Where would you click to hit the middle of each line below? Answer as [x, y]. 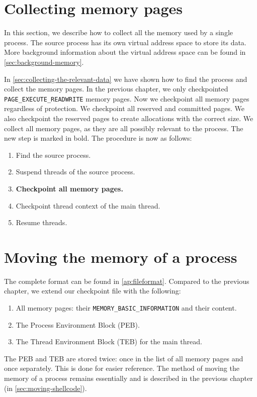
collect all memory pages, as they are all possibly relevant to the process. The [124, 128]
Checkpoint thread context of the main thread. [88, 205]
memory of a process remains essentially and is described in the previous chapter [128, 378]
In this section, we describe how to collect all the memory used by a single [118, 32]
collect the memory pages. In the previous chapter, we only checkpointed [116, 89]
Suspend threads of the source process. [75, 172]
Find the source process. [53, 155]
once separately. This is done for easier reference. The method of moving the [122, 368]
